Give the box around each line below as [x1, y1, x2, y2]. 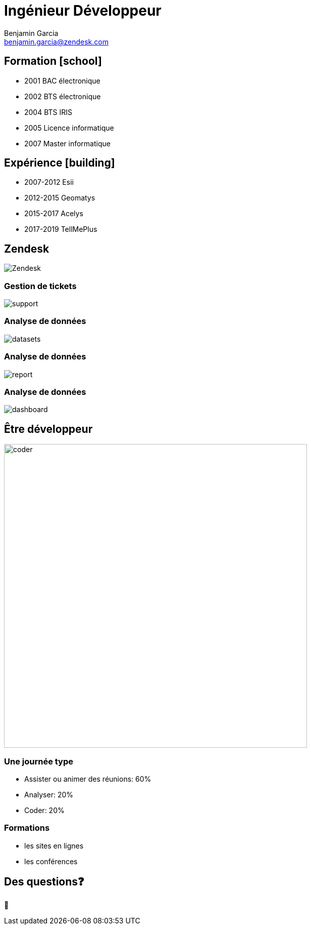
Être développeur [4, 422, 93, 435]
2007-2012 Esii [24, 178, 74, 187]
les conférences [24, 857, 78, 866]
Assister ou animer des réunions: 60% [24, 774, 151, 783]
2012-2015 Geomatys [24, 193, 95, 203]
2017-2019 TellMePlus [24, 225, 97, 234]
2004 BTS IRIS [24, 107, 73, 116]
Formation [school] [4, 55, 102, 68]
